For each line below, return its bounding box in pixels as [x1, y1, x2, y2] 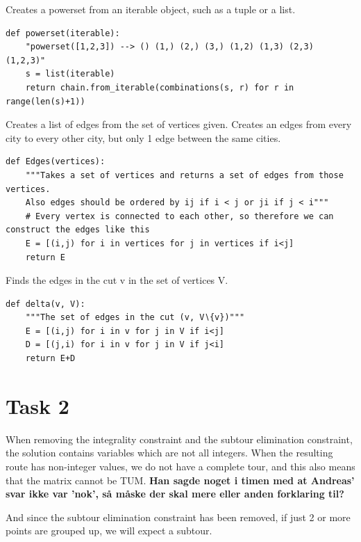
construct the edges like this [6, 225, 150, 235]
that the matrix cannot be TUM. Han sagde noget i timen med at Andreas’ [6, 472, 355, 487]
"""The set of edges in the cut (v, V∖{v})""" [25, 312, 245, 323]
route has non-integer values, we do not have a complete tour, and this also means [6, 459, 355, 473]
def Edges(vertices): [6, 157, 106, 167]
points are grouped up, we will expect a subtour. [6, 523, 212, 538]
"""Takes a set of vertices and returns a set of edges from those [25, 170, 344, 180]
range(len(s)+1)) [6, 96, 85, 106]
